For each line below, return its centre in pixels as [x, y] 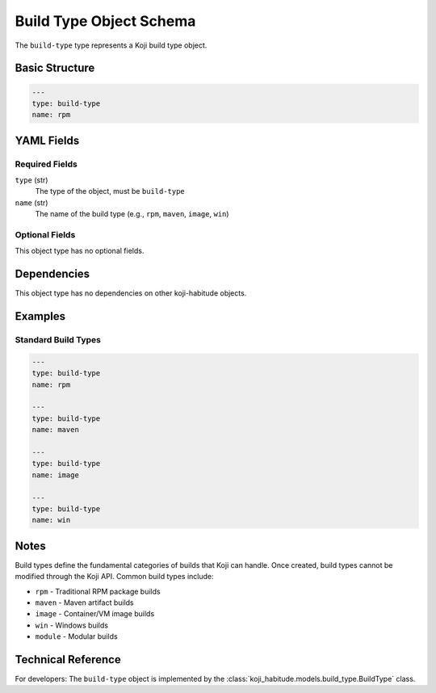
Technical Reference [68, 659]
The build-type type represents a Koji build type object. [111, 45]
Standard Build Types [58, 340]
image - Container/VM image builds [95, 614]
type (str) [31, 180]
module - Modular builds [76, 636]
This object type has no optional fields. [80, 251]
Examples [40, 316]
